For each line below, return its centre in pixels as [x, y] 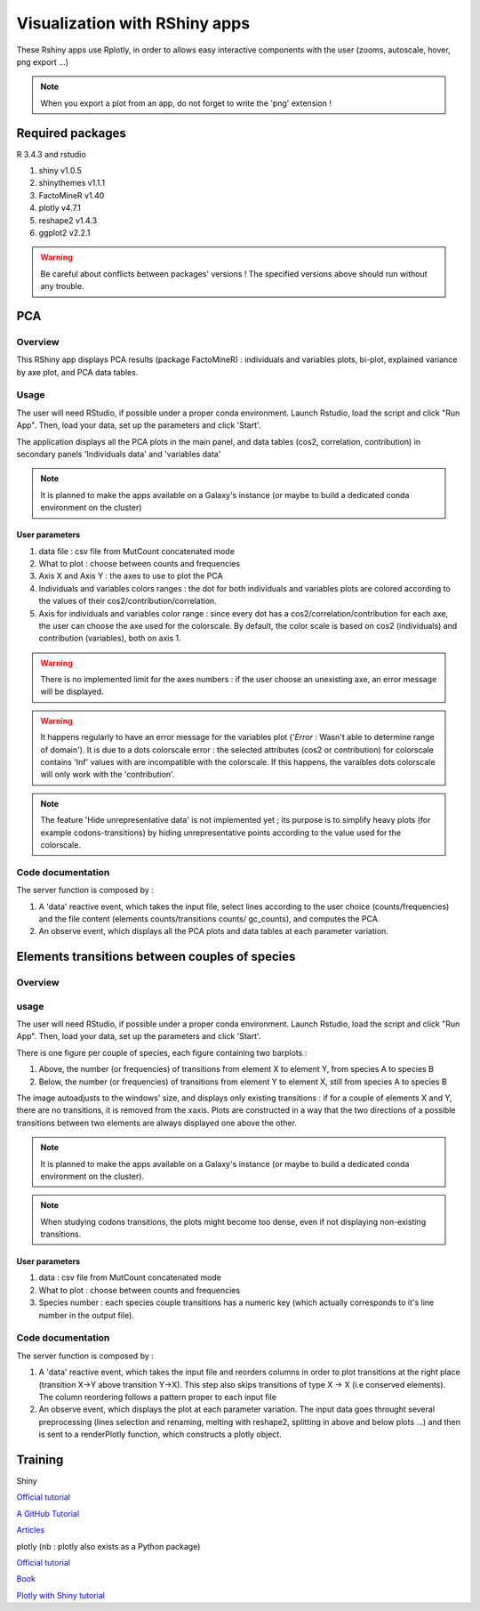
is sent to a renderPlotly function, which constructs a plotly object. [160, 1434]
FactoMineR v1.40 [72, 195]
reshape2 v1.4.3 [68, 220]
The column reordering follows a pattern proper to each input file [158, 1397]
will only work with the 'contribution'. [108, 775]
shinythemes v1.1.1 [72, 183]
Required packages [71, 133]
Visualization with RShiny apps [133, 23]
